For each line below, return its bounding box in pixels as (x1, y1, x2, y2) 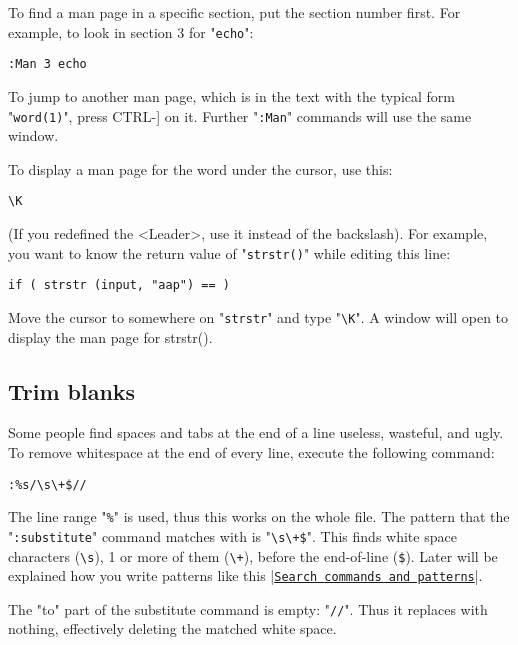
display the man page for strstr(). (8, 326, 213, 347)
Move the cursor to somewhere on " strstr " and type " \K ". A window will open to (8, 306, 509, 327)
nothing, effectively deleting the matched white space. (8, 618, 337, 639)
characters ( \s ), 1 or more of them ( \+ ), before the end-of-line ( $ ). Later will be (8, 545, 498, 566)
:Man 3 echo (8, 57, 87, 72)
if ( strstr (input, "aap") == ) (8, 278, 230, 293)
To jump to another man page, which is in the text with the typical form (8, 85, 455, 106)
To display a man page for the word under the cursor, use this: (8, 158, 393, 179)
